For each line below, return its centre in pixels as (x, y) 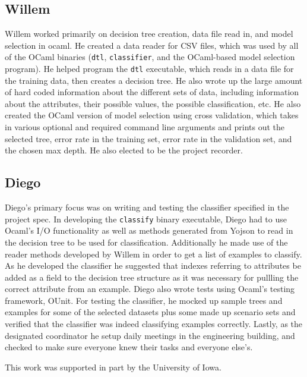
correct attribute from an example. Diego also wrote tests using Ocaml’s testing (150, 289)
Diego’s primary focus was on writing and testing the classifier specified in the (147, 207)
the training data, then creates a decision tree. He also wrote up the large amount (154, 80)
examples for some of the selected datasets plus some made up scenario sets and (150, 312)
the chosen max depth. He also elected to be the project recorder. (124, 150)
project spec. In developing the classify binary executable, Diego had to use (146, 219)
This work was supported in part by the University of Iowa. (113, 367)
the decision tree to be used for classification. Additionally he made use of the (146, 242)
